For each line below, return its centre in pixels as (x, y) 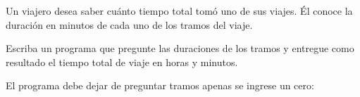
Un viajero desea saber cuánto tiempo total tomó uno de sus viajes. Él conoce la (179, 11)
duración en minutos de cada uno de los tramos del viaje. (129, 24)
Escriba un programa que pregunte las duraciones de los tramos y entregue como (180, 48)
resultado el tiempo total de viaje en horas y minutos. (122, 62)
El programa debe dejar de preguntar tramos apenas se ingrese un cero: (160, 85)
